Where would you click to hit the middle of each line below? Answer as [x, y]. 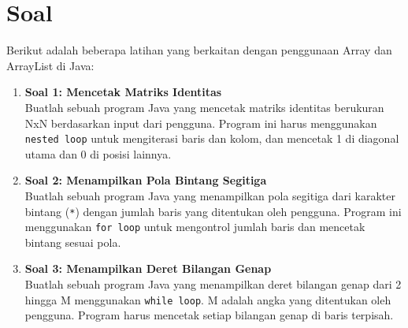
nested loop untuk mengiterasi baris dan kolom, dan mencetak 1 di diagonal [212, 138]
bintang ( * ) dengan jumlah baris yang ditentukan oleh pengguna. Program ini [213, 211]
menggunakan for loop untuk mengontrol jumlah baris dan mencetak [195, 227]
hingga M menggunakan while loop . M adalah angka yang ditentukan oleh [208, 299]
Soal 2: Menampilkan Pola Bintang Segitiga [146, 180]
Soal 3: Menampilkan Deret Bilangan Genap [148, 268]
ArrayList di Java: [50, 65]
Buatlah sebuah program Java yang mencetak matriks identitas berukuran [204, 107]
